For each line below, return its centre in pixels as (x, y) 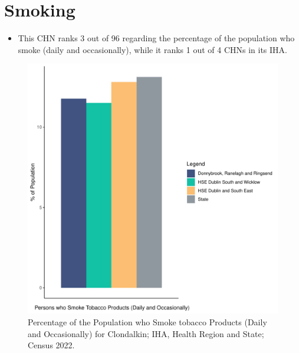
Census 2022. (51, 345)
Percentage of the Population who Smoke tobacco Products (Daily (147, 321)
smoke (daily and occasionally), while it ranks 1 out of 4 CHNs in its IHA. (152, 49)
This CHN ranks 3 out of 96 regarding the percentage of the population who (156, 38)
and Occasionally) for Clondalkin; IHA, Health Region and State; (146, 333)
